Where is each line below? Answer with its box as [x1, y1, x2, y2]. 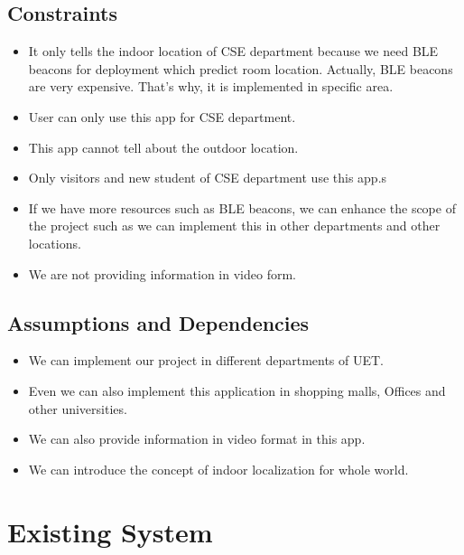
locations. [28, 233, 81, 252]
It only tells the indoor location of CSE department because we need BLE [28, 42, 439, 61]
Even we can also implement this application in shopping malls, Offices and [28, 381, 446, 400]
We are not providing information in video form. [28, 264, 296, 283]
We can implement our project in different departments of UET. [28, 351, 384, 370]
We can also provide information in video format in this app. [28, 429, 366, 448]
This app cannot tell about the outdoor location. [28, 137, 299, 156]
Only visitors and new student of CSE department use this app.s [28, 168, 387, 187]
